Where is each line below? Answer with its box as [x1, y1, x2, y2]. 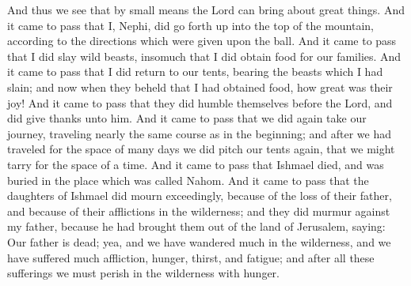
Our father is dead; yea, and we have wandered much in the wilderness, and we [7, 233, 391, 250]
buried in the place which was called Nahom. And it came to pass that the [7, 171, 369, 188]
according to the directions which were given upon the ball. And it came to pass [7, 32, 397, 49]
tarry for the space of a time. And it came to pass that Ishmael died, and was [7, 156, 384, 172]
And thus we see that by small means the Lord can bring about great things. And [7, 2, 405, 17]
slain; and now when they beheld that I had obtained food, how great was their [7, 78, 393, 95]
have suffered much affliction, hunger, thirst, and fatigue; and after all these [7, 249, 375, 265]
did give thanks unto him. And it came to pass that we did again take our [7, 110, 367, 126]
